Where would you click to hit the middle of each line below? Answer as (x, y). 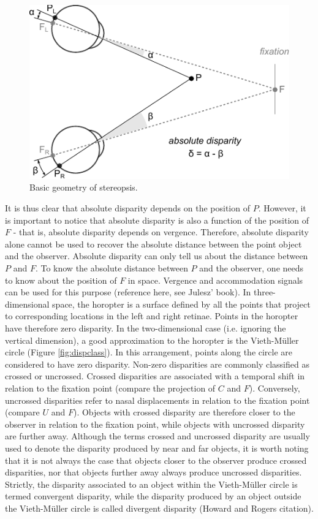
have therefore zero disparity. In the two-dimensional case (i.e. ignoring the (146, 328)
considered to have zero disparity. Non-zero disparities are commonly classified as (157, 364)
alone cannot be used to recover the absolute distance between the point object (153, 244)
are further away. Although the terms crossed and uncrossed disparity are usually (157, 436)
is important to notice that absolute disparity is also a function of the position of (157, 220)
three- (264, 292)
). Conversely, (274, 388)
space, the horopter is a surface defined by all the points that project (181, 304)
